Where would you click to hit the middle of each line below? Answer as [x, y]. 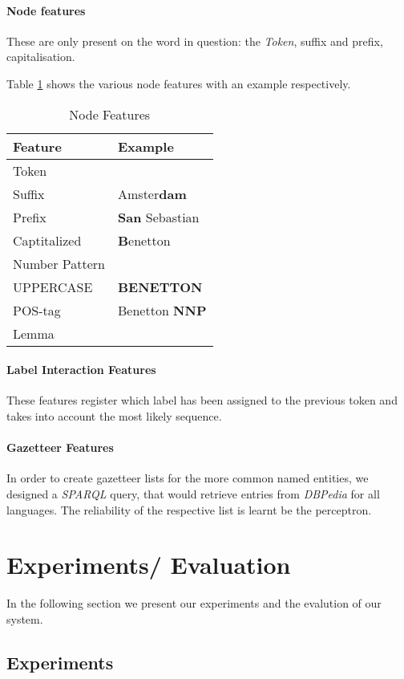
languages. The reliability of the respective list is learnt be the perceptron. [189, 509]
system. [25, 618]
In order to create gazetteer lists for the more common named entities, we [188, 478]
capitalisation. [41, 57]
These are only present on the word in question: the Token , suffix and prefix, [195, 41]
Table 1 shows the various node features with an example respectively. [179, 83]
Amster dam [152, 193]
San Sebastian [159, 217]
